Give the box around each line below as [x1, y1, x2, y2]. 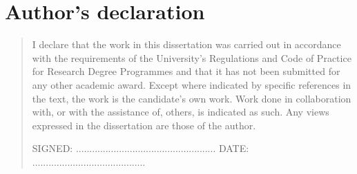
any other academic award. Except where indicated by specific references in [32, 77, 351, 91]
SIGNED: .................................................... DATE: [32, 141, 249, 155]
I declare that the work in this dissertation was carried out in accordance [32, 37, 341, 52]
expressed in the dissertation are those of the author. [32, 118, 256, 132]
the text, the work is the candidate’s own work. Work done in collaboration [32, 91, 351, 105]
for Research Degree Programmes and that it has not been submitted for [32, 64, 340, 78]
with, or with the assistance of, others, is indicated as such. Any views [32, 105, 329, 119]
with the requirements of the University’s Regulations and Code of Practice [32, 50, 351, 65]
